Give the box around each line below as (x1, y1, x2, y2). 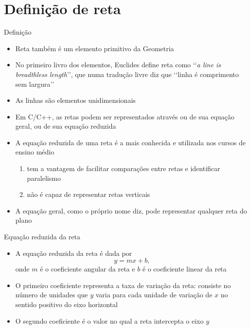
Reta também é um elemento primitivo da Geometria (15, 43, 174, 53)
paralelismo (27, 173, 61, 183)
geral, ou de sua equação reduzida (15, 121, 116, 131)
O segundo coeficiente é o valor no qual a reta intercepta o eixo (15, 315, 204, 326)
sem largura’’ (15, 78, 54, 89)
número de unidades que (15, 290, 88, 300)
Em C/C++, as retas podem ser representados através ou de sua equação (15, 111, 234, 121)
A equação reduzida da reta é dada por (15, 248, 132, 258)
